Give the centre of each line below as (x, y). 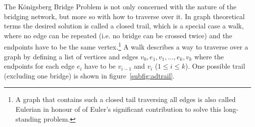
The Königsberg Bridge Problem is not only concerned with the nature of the (120, 6)
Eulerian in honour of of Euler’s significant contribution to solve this (118, 109)
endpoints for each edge (39, 66)
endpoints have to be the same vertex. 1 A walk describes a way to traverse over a (126, 46)
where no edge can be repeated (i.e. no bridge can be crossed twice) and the (118, 35)
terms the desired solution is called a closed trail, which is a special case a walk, (124, 26)
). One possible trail (215, 66)
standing (28, 118)
